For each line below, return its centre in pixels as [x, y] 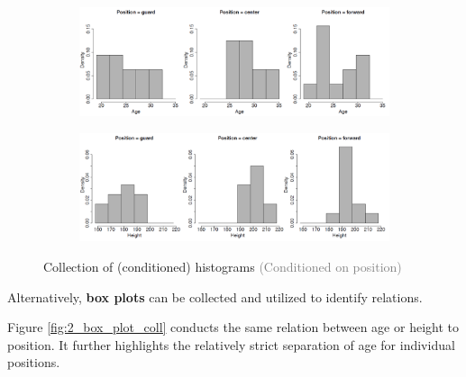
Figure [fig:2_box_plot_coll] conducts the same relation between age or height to [233, 327]
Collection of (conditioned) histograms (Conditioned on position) [223, 267]
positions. [34, 362]
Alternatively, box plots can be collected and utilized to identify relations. [215, 296]
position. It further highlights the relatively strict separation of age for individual [231, 344]
